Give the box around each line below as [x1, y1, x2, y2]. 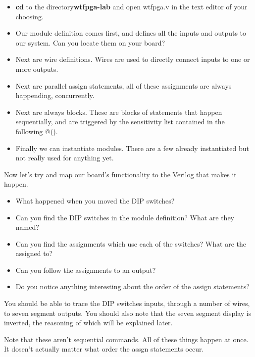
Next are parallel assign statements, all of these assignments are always [15, 80, 232, 91]
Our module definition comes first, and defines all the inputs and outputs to [15, 28, 247, 38]
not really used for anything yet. [15, 153, 114, 163]
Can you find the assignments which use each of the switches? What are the [15, 238, 246, 249]
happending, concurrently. [15, 90, 95, 101]
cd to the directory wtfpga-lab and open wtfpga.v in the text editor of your [15, 1, 248, 11]
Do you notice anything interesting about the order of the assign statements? [15, 281, 250, 292]
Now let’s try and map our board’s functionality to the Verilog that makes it [4, 169, 237, 179]
